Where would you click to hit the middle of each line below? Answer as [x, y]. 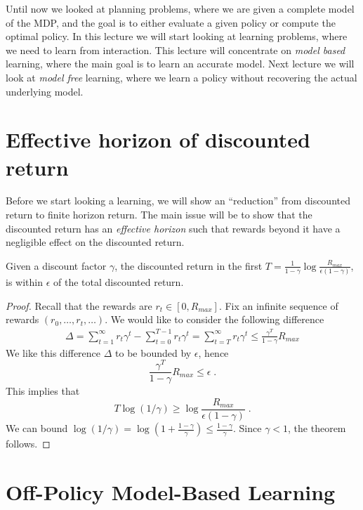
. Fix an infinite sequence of [278, 305]
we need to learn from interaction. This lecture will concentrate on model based [176, 50]
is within [24, 282]
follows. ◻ [28, 444]
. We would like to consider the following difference [214, 319]
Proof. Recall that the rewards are [79, 305]
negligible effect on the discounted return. [95, 242]
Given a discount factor [56, 265]
